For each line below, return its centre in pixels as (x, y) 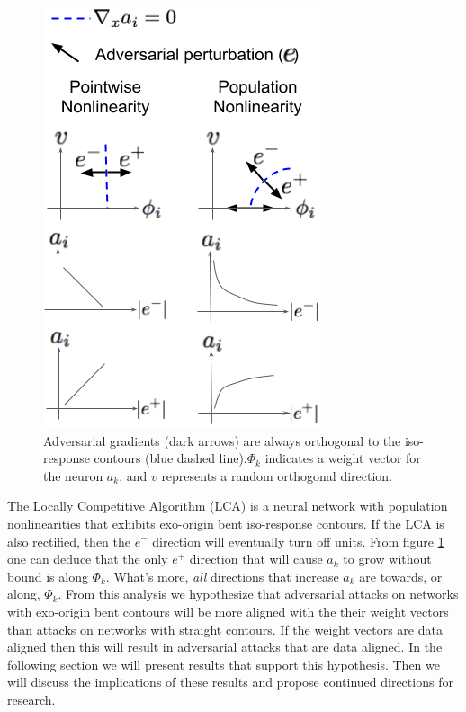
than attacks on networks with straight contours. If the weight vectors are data (225, 629)
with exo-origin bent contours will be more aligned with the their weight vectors (228, 611)
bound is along (48, 576)
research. (31, 699)
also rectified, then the (69, 541)
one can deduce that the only (88, 559)
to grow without (387, 559)
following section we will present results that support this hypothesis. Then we (224, 664)
